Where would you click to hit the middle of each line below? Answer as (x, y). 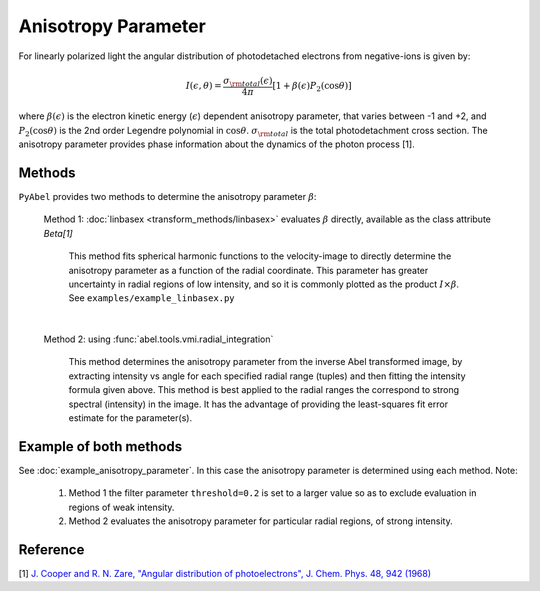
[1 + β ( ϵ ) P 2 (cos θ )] (311, 87)
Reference (51, 549)
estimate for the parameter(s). (130, 418)
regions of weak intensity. (121, 507)
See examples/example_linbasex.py (151, 298)
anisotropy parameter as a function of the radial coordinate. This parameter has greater (248, 270)
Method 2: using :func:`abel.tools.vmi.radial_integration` (158, 339)
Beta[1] (58, 233)
